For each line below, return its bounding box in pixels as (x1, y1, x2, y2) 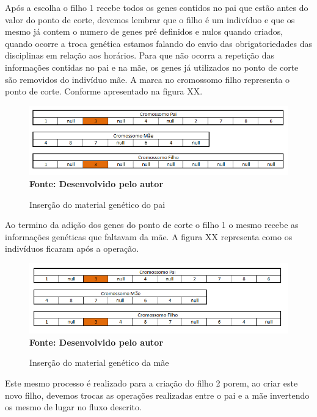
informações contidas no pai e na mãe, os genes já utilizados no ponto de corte (5, 60, 299, 73)
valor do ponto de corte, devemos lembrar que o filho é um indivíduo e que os (5, 13, 295, 26)
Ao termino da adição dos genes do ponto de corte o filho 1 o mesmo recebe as (5, 218, 299, 231)
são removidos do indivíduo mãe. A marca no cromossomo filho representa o (5, 73, 290, 85)
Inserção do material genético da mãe (29, 356, 169, 369)
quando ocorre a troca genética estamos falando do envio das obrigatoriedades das (5, 37, 313, 49)
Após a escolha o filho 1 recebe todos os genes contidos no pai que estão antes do (5, 1, 308, 13)
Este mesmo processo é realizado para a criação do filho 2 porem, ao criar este (5, 376, 298, 389)
